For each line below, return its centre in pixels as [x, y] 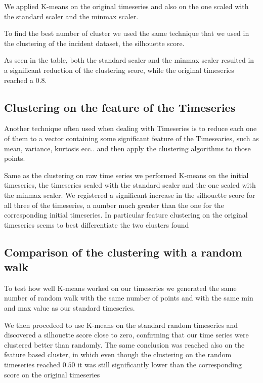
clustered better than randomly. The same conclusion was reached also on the [124, 344]
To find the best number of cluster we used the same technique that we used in [127, 33]
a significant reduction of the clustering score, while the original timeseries [119, 70]
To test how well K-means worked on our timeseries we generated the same [120, 288]
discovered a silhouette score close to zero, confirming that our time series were [126, 335]
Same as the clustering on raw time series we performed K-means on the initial [126, 175]
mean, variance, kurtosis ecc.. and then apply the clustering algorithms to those [127, 148]
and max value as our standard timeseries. [70, 308]
